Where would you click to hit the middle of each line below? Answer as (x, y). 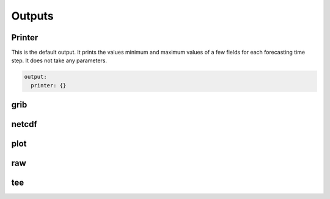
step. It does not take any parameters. (59, 60)
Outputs (33, 16)
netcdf (24, 124)
